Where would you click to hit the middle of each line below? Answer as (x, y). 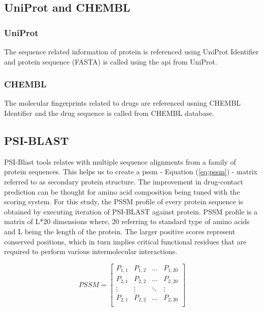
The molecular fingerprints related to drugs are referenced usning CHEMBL (123, 103)
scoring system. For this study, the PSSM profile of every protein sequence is (124, 201)
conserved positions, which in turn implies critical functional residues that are (125, 241)
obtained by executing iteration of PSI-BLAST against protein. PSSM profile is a (131, 211)
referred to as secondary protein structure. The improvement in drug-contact (124, 181)
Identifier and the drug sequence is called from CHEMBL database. (109, 113)
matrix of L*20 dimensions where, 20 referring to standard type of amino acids (127, 221)
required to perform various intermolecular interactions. (91, 251)
